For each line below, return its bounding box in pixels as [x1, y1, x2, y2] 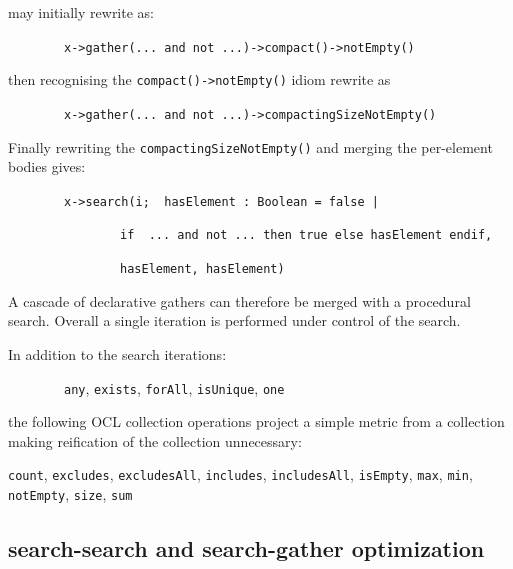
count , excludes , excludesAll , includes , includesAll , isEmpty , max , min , [8, 464, 473, 485]
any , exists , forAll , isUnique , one [64, 377, 285, 398]
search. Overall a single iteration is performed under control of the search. [8, 310, 461, 331]
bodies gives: [8, 156, 86, 177]
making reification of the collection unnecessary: [8, 430, 302, 451]
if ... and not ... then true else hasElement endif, [120, 228, 493, 243]
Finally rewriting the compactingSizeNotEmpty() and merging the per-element [8, 136, 493, 157]
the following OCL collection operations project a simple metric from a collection [8, 411, 505, 432]
